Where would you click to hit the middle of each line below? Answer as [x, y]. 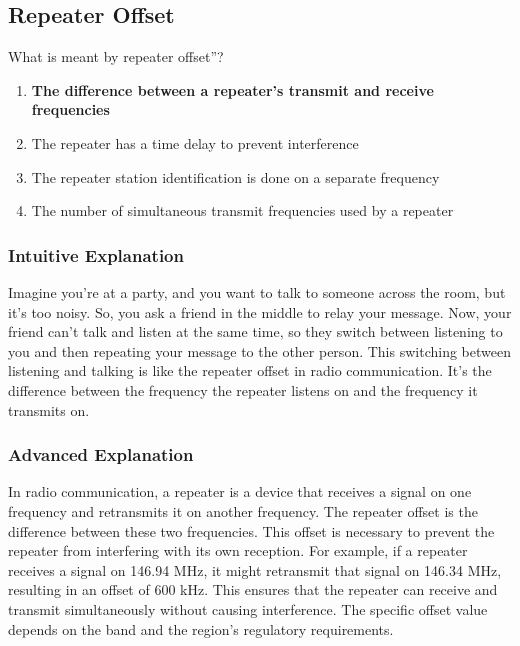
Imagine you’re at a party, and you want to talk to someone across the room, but [257, 291]
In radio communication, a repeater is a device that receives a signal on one [240, 491]
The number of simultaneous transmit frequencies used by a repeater [242, 210]
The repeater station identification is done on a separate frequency [235, 176]
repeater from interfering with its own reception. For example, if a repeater [238, 550]
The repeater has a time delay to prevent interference [195, 142]
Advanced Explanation [101, 454]
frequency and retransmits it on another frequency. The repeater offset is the [243, 510]
